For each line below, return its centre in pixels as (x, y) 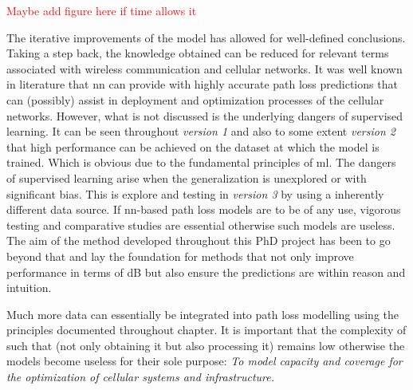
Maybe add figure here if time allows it (102, 10)
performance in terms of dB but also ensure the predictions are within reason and (206, 272)
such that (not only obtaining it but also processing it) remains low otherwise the (206, 345)
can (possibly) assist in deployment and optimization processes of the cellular (195, 99)
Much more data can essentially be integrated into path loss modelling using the (203, 314)
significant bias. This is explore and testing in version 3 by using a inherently (195, 193)
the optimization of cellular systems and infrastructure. (141, 377)
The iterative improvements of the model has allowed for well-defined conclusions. (206, 37)
